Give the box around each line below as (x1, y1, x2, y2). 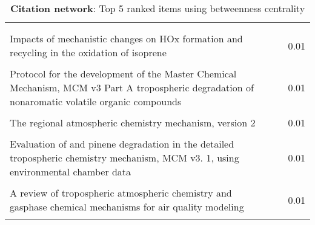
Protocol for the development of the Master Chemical (10, 67, 237, 80)
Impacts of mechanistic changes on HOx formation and (10, 31, 243, 45)
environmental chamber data (10, 165, 131, 178)
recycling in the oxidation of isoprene (10, 45, 167, 59)
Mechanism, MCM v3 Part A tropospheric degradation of (10, 80, 254, 94)
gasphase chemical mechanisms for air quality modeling (10, 200, 244, 214)
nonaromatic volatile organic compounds (10, 94, 182, 108)
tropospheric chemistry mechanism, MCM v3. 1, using (10, 151, 239, 165)
